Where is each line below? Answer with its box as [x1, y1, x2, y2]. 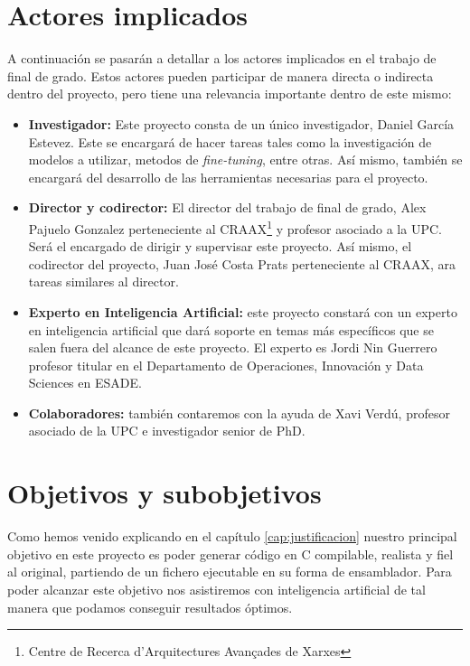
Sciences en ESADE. [28, 373, 142, 392]
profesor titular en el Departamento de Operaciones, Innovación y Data [28, 355, 424, 374]
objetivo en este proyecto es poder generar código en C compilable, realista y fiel [7, 544, 454, 563]
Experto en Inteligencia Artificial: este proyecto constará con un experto [28, 302, 457, 321]
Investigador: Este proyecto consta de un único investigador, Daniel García [28, 114, 455, 133]
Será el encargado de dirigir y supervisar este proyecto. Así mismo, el [28, 237, 412, 256]
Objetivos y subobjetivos [7, 474, 322, 511]
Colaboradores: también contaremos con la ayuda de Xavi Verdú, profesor [28, 403, 450, 422]
